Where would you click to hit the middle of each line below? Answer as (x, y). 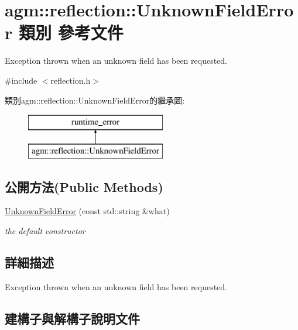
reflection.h (71, 80)
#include (21, 80)
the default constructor (45, 231)
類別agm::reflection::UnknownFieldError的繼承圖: (95, 100)
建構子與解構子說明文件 (72, 318)
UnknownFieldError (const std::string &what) (87, 211)
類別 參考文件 (71, 32)
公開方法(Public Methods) (84, 186)
